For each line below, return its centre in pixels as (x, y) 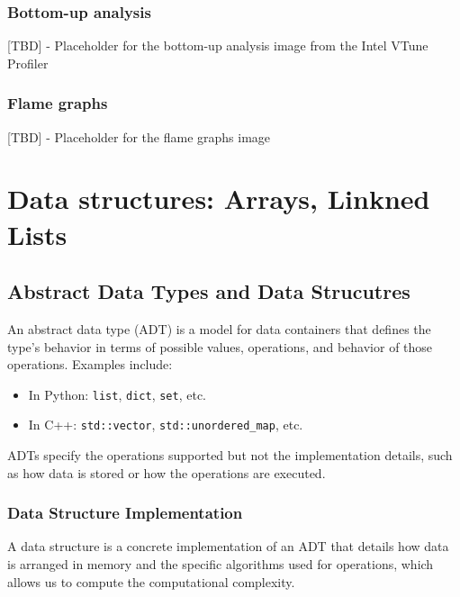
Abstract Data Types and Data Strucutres (209, 291)
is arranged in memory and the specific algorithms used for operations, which (221, 564)
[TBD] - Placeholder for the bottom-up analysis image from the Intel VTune (218, 45)
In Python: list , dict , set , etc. (117, 394)
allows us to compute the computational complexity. (151, 581)
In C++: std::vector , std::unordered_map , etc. (166, 425)
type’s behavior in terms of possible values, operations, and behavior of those (220, 346)
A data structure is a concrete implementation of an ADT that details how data (228, 546)
